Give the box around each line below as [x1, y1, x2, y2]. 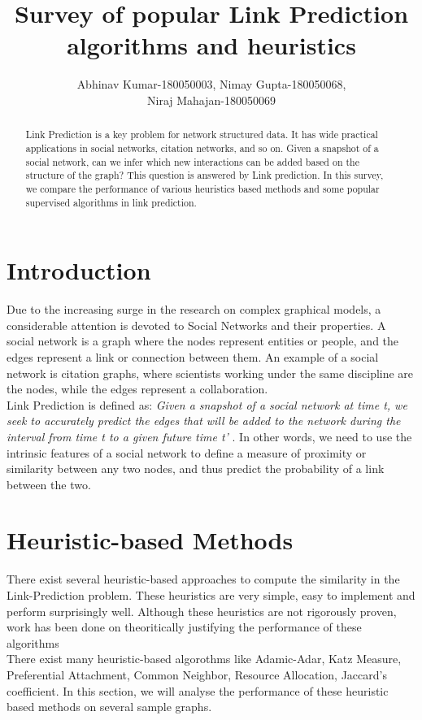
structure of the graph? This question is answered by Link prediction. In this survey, [25, 168, 384, 182]
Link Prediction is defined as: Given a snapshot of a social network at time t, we [7, 396, 407, 413]
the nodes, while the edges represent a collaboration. [7, 380, 268, 397]
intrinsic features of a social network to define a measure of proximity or [7, 444, 367, 461]
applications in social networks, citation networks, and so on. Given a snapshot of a [25, 141, 379, 154]
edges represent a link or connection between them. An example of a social [7, 348, 379, 365]
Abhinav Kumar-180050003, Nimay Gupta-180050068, [76, 76, 346, 93]
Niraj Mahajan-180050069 [147, 91, 276, 108]
